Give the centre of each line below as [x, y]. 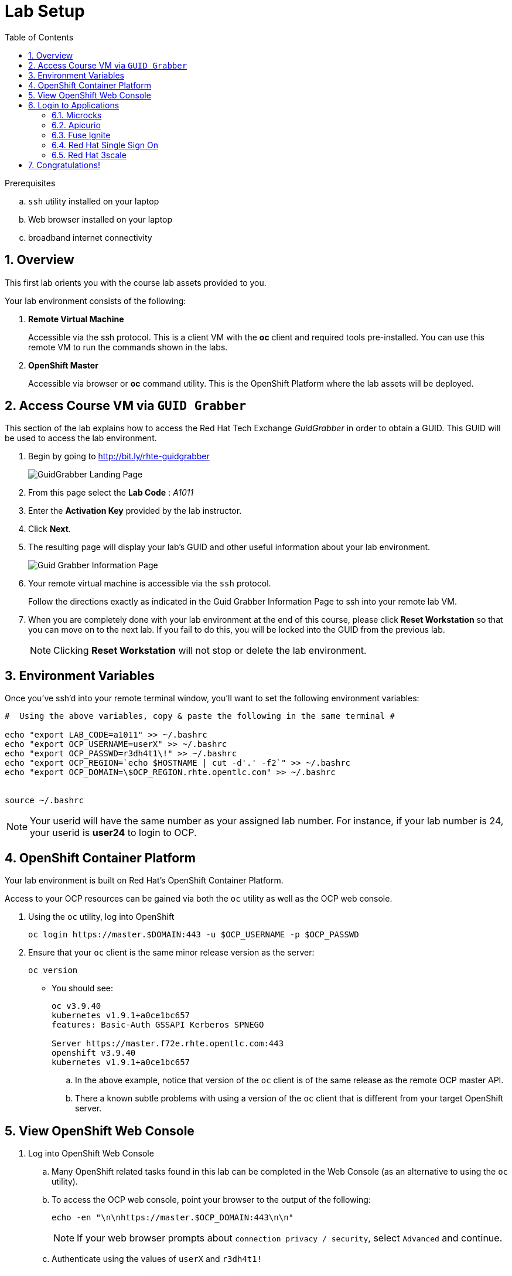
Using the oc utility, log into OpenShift [101, 917]
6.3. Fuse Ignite [81, 135]
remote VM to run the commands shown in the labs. [128, 347]
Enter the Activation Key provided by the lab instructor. [135, 511]
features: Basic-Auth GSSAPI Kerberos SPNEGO [158, 1025]
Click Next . [50, 529]
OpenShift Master [63, 365]
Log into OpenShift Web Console [91, 1153]
